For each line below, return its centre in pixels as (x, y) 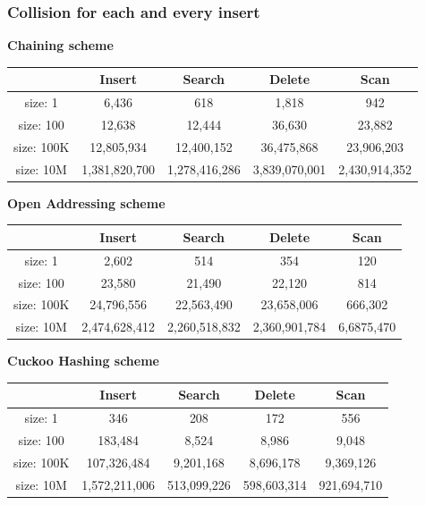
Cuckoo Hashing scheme (83, 361)
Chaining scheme (60, 45)
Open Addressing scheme (86, 202)
